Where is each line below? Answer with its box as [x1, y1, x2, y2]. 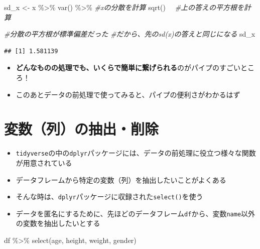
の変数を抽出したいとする [16, 218, 100, 228]
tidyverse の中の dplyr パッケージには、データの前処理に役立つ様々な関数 [16, 148, 256, 158]
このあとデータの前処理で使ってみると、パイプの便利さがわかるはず [16, 89, 240, 99]
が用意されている [16, 157, 72, 168]
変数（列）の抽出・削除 [4, 118, 159, 139]
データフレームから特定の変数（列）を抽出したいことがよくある [16, 174, 226, 185]
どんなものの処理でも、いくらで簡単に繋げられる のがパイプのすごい [16, 62, 240, 73]
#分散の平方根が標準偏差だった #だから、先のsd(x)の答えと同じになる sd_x [4, 29, 255, 39]
